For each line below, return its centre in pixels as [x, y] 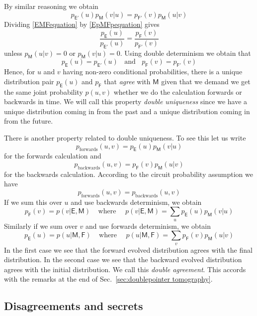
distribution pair [29, 81]
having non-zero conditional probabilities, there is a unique [153, 72]
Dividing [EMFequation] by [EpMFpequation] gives [82, 24]
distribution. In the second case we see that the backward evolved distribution [123, 259]
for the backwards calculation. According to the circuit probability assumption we [128, 174]
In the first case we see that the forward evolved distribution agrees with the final [128, 249]
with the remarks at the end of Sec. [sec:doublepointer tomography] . [108, 279]
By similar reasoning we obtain [51, 6]
